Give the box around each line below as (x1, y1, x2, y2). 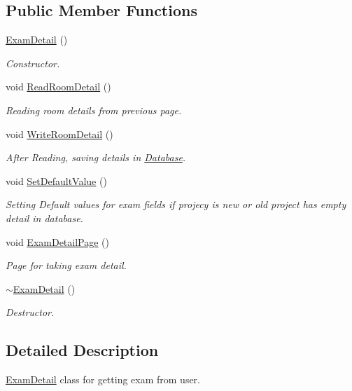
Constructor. (6, 55, 60, 70)
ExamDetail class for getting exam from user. (6, 372, 201, 387)
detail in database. (6, 210, 83, 225)
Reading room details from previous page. (6, 102, 182, 117)
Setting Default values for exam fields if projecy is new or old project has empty (6, 197, 346, 212)
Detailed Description (6, 339, 159, 361)
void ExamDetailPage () (6, 234, 109, 249)
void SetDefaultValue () (6, 173, 107, 188)
